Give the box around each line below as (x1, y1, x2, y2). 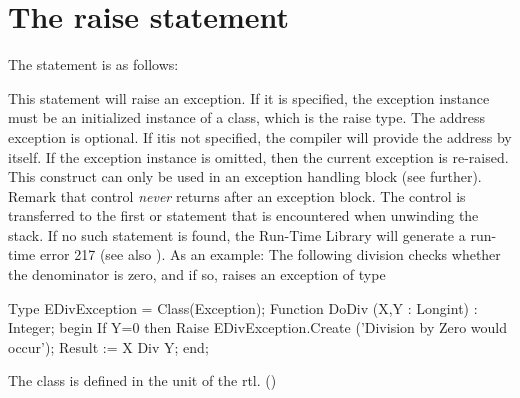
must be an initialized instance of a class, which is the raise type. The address (8, 107, 486, 128)
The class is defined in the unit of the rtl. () (8, 370, 277, 391)
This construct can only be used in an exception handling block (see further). (8, 166, 482, 187)
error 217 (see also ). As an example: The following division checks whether (39, 244, 501, 265)
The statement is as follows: (8, 54, 179, 75)
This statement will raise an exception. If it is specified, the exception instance (8, 87, 490, 108)
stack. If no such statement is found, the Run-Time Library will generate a (8, 224, 466, 245)
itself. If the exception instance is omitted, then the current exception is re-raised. (8, 146, 509, 167)
